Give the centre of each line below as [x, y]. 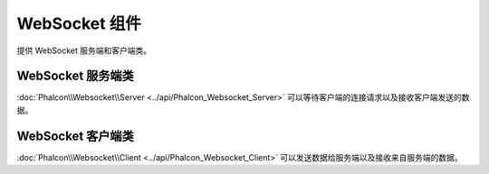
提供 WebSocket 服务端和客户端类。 [84, 50]
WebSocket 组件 [79, 23]
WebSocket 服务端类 [76, 76]
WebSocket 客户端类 [76, 136]
